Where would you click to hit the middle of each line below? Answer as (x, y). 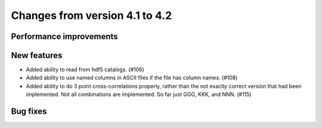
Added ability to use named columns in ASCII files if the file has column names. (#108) (132, 78)
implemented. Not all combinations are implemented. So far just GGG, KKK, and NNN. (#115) (139, 94)
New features (37, 55)
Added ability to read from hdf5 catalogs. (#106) (85, 70)
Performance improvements (65, 36)
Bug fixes (29, 112)
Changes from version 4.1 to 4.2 (92, 15)
